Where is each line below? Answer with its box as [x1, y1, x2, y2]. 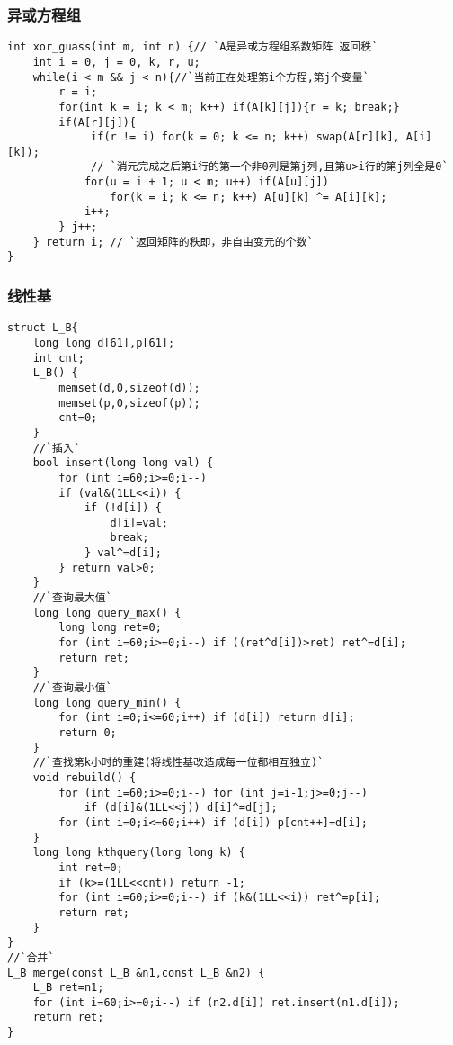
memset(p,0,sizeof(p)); [58, 396, 200, 410]
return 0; [58, 726, 117, 739]
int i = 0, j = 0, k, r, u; [32, 55, 200, 68]
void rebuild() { [32, 770, 137, 784]
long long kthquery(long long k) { [32, 846, 245, 860]
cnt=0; [58, 411, 98, 425]
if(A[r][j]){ [58, 115, 137, 129]
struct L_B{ [7, 321, 78, 335]
